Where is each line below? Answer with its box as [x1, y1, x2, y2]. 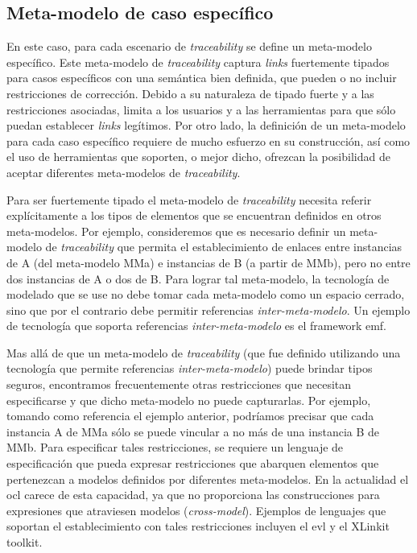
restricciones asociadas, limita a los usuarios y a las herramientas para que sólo [6, 101, 396, 118]
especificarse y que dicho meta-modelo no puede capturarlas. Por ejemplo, [6, 391, 371, 408]
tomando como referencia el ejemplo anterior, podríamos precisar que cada [6, 407, 374, 424]
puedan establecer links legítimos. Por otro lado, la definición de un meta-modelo [6, 117, 406, 134]
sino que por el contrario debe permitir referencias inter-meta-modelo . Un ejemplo [6, 301, 411, 318]
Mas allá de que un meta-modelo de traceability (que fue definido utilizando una [6, 344, 401, 361]
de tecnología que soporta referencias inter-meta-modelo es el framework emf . [6, 317, 387, 334]
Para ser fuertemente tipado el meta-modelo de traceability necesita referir [6, 191, 372, 208]
